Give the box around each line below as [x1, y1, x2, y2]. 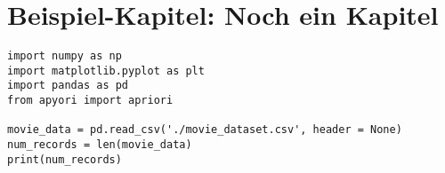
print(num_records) [7, 153, 122, 166]
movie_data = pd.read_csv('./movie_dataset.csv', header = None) [7, 123, 402, 137]
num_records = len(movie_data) [7, 138, 192, 152]
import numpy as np [7, 50, 122, 63]
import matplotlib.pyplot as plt [7, 64, 205, 77]
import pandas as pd [7, 79, 129, 92]
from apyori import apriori [7, 94, 174, 107]
